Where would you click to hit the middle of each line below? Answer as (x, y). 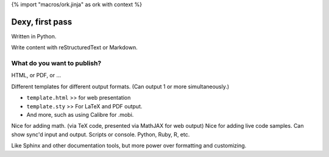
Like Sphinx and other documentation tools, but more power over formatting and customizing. (129, 145)
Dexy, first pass (42, 22)
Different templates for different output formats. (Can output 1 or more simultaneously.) (120, 86)
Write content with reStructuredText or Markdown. (74, 47)
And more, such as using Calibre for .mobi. (80, 115)
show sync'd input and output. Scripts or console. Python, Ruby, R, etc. (101, 134)
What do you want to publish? (56, 63)
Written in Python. (34, 36)
